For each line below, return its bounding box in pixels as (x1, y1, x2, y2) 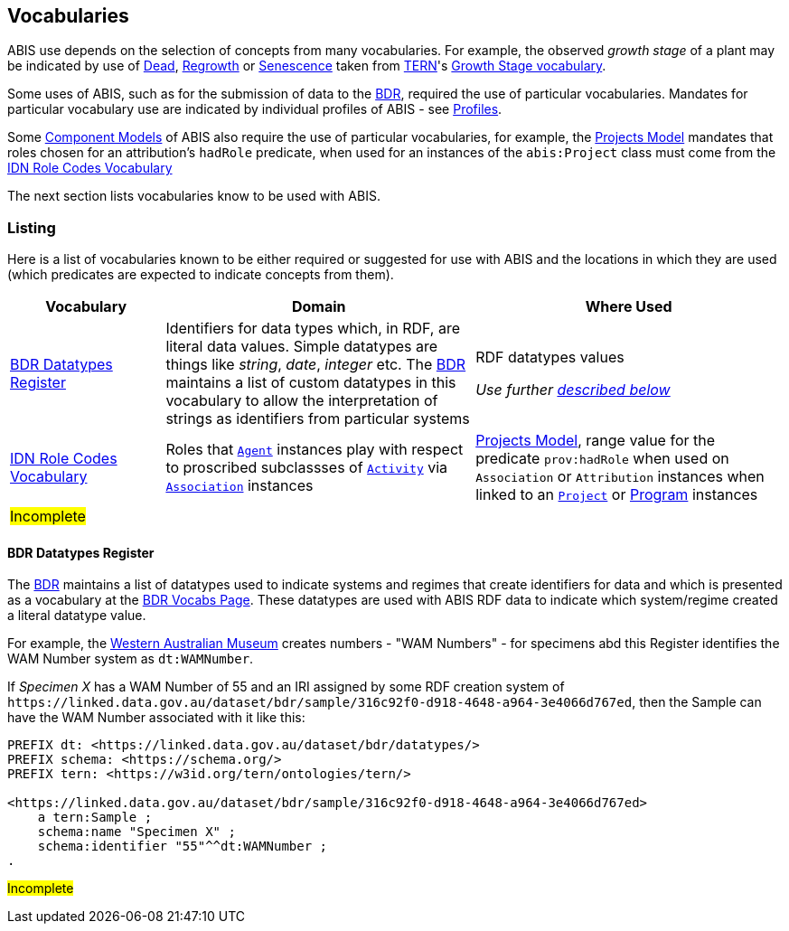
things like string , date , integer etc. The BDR (165, 355, 466, 374)
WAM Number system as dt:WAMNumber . (7, 651, 254, 667)
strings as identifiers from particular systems (165, 409, 470, 428)
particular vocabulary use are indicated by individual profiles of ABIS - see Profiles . (7, 101, 503, 118)
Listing (7, 218, 56, 237)
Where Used (585, 297, 672, 316)
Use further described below (475, 381, 671, 400)
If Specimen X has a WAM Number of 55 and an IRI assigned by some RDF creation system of (7, 679, 565, 695)
